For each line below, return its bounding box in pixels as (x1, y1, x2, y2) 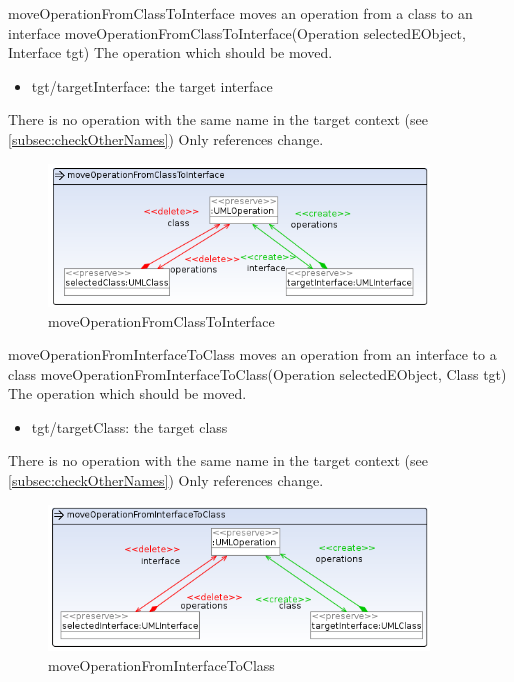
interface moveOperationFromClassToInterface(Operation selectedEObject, (8, 22, 466, 43)
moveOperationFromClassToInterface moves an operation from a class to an (8, 3, 473, 23)
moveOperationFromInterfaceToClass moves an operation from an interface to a (8, 344, 497, 365)
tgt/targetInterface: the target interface (31, 75, 273, 96)
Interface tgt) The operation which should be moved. (8, 42, 333, 63)
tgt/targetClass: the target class (31, 416, 228, 437)
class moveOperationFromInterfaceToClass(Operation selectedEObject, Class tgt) (8, 363, 507, 384)
